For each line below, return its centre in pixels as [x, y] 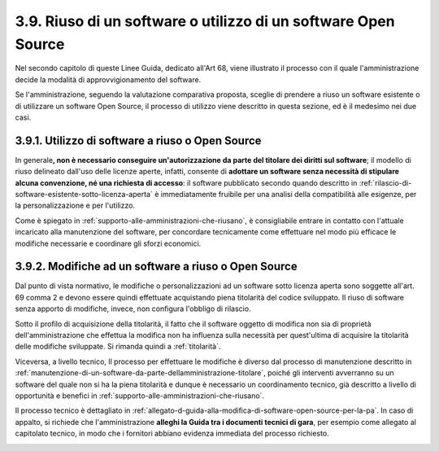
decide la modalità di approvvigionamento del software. [108, 79]
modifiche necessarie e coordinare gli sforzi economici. [108, 243]
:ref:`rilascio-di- [385, 182]
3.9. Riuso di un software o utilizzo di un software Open [205, 21]
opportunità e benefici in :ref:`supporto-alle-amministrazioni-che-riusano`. [139, 396]
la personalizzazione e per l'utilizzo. [75, 206]
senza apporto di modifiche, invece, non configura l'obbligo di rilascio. [133, 309]
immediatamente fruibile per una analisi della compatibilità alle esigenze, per [289, 194]
